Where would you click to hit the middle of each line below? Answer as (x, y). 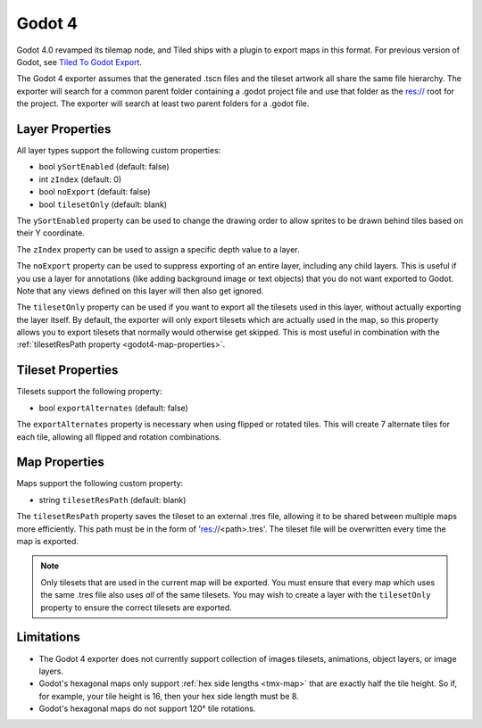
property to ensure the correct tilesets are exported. (136, 608)
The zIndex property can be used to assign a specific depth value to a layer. (158, 249)
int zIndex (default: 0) (80, 179)
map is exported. (48, 542)
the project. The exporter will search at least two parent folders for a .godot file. (163, 103)
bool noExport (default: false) (95, 192)
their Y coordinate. (50, 233)
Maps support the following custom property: (100, 484)
